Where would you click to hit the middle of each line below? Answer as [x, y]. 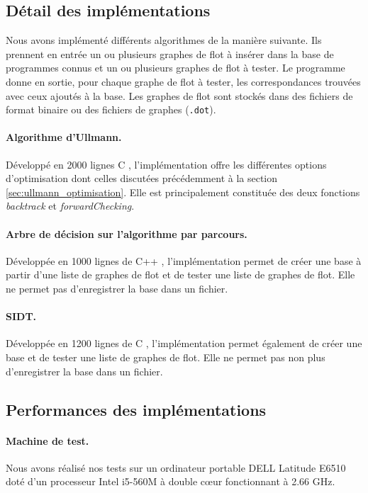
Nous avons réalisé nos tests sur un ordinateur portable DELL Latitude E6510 [176, 467]
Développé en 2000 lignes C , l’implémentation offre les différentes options [166, 164]
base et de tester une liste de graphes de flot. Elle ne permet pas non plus [166, 357]
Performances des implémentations [136, 409]
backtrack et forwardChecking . [70, 206]
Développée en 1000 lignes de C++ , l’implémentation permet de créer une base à [184, 260]
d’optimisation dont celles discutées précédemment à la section [142, 178]
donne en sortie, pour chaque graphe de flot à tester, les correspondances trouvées [183, 81]
